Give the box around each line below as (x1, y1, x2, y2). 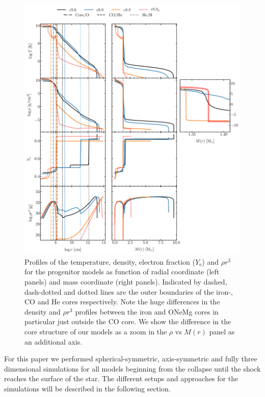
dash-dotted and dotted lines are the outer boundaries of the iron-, (24, 286, 233, 297)
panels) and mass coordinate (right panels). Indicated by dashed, (24, 276, 227, 287)
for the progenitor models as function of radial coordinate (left (24, 266, 220, 277)
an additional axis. (24, 336, 83, 347)
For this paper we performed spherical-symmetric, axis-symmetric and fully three (4, 353, 257, 364)
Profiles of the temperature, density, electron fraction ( (24, 256, 196, 267)
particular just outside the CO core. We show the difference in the (24, 316, 231, 327)
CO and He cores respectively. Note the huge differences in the (24, 296, 220, 307)
